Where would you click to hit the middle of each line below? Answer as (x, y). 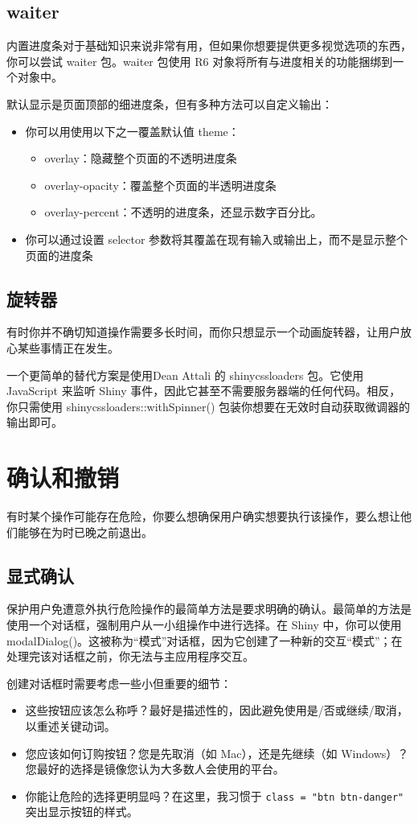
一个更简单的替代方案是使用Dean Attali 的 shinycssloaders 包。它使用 (185, 375)
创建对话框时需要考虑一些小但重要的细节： (119, 683)
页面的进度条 (59, 255)
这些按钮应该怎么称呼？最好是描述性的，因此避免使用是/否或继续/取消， (217, 710)
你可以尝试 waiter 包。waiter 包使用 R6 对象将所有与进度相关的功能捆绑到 (200, 61)
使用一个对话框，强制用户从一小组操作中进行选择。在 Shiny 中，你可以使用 (204, 625)
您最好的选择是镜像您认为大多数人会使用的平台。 (155, 769)
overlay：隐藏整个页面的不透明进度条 (141, 158)
